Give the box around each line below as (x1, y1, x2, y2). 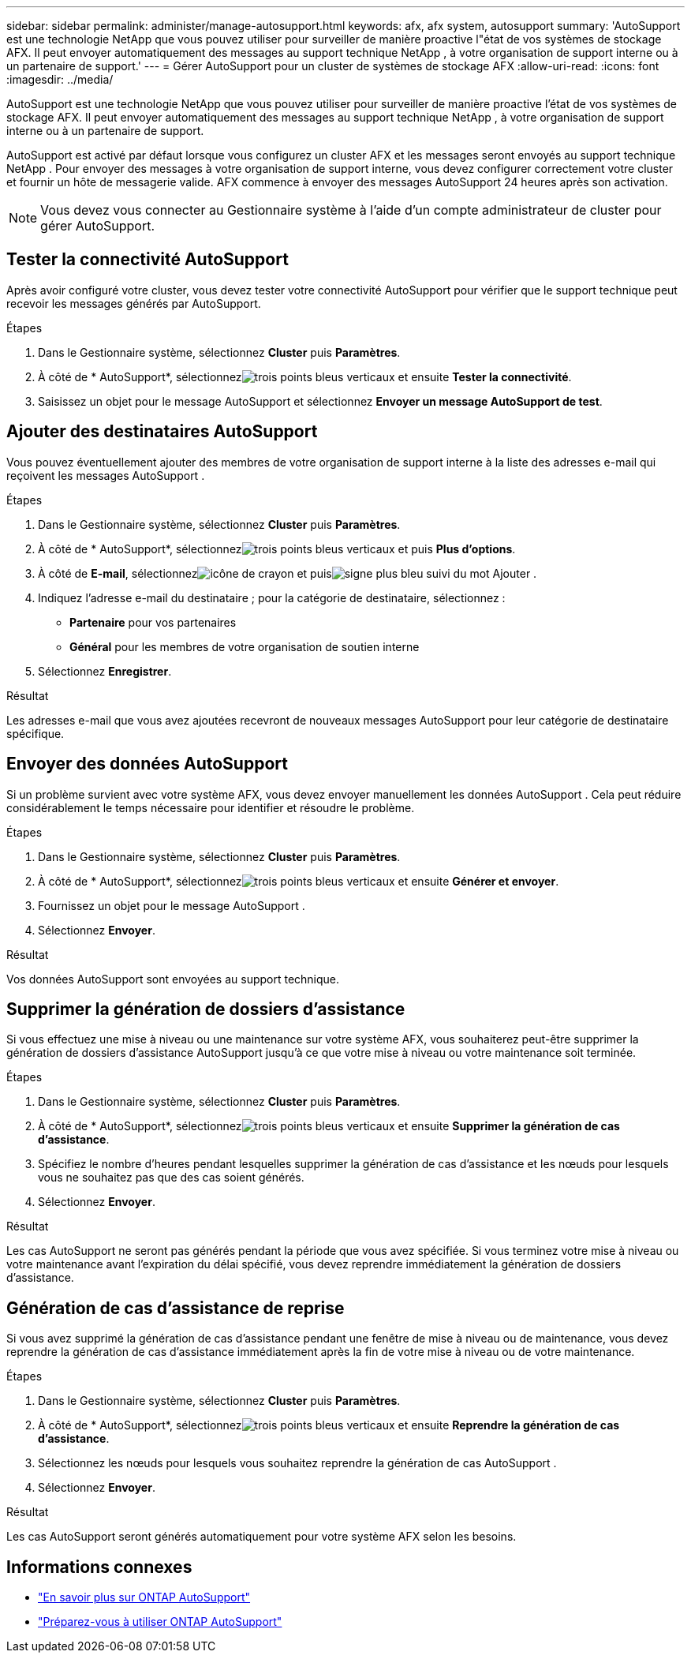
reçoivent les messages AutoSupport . (6, 468, 205, 482)
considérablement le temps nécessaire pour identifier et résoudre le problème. (6, 800, 415, 815)
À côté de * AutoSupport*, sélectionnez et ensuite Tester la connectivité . (38, 369, 572, 384)
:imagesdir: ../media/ (6, 73, 114, 86)
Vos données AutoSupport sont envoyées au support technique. (6, 972, 340, 986)
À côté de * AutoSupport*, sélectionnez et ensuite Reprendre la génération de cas (38, 1418, 620, 1432)
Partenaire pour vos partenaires (69, 615, 237, 629)
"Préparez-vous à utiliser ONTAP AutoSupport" (38, 1615, 282, 1629)
